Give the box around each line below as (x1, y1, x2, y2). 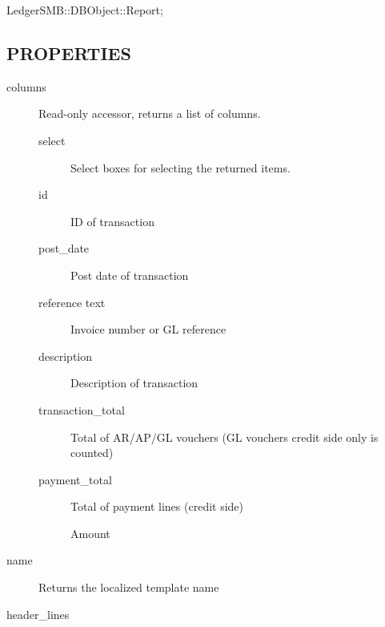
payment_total (38, 471, 112, 487)
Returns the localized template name (38, 579, 219, 596)
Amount (70, 524, 110, 541)
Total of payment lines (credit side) (70, 498, 244, 515)
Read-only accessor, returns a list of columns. (38, 105, 261, 122)
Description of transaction (70, 374, 199, 391)
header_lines (6, 605, 70, 622)
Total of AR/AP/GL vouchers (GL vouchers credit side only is (70, 428, 379, 445)
